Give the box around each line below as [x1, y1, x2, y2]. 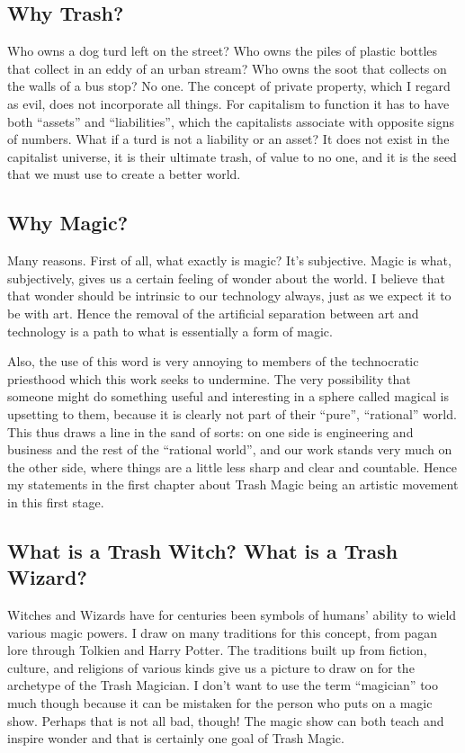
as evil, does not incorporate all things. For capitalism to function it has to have [7, 94, 450, 112]
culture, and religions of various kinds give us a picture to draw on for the [7, 658, 415, 677]
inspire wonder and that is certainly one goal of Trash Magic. [7, 729, 344, 748]
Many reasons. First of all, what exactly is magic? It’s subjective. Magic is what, [7, 251, 452, 270]
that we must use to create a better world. [7, 165, 241, 184]
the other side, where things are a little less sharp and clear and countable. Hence [7, 457, 457, 476]
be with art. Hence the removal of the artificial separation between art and [7, 303, 419, 322]
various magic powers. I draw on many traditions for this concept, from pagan [7, 623, 438, 641]
